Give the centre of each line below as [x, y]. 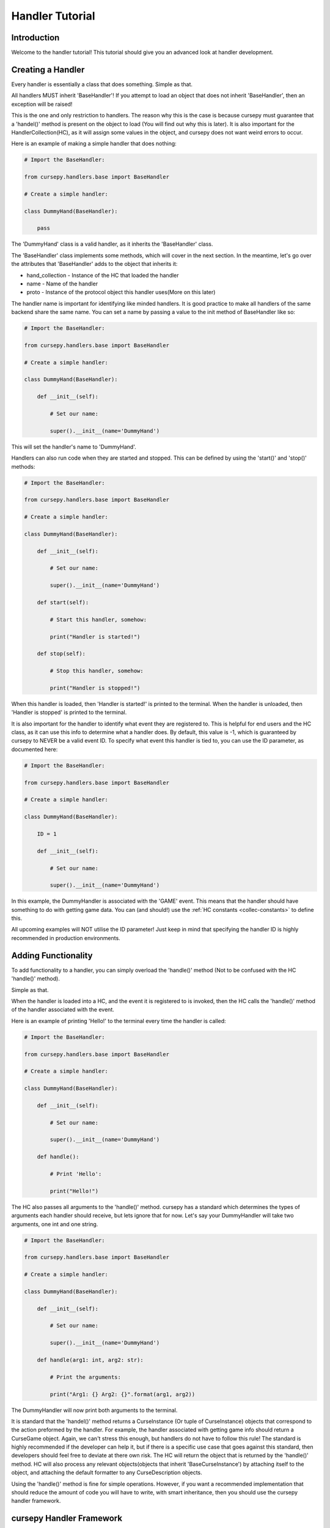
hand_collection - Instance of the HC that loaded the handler [103, 275]
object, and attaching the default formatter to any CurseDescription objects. [107, 1472]
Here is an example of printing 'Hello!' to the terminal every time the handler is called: [119, 1021]
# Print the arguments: [86, 1377]
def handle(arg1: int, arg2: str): [90, 1360]
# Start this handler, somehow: [98, 619]
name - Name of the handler [62, 284]
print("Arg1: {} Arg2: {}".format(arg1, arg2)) [123, 1394]
